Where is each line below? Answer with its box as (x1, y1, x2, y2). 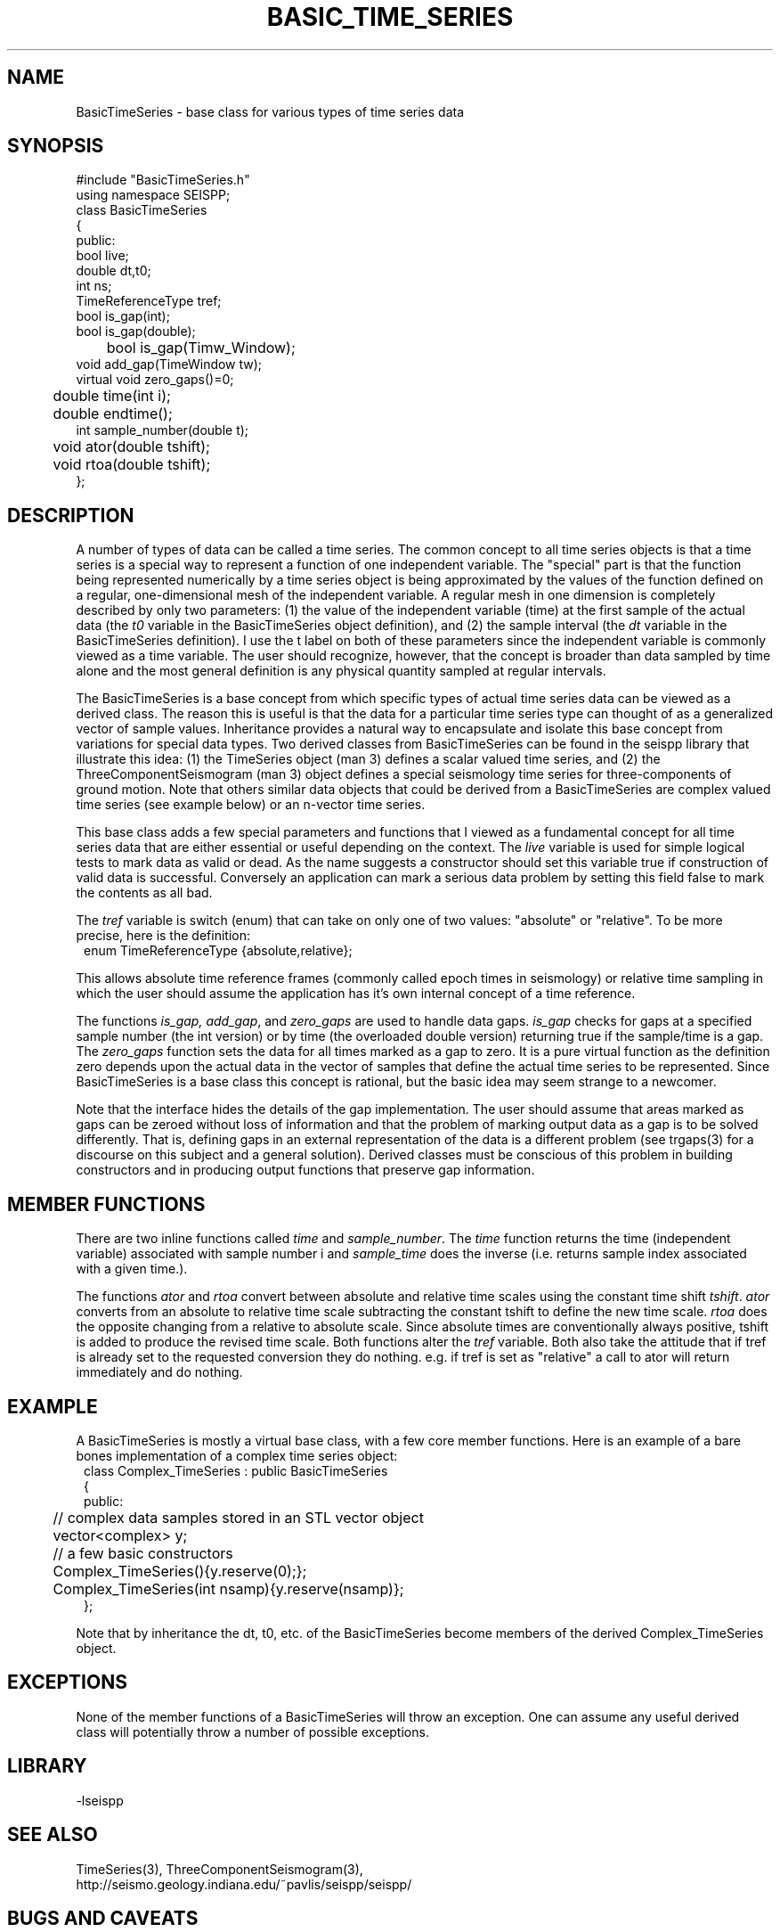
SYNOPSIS (7, 135, 104, 158)
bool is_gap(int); (76, 308, 170, 324)
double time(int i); (53, 387, 171, 405)
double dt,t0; (76, 263, 151, 279)
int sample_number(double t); (76, 422, 249, 438)
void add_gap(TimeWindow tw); (76, 356, 263, 372)
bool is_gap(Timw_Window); (106, 339, 296, 357)
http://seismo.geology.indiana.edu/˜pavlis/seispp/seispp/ (76, 1876, 412, 1892)
